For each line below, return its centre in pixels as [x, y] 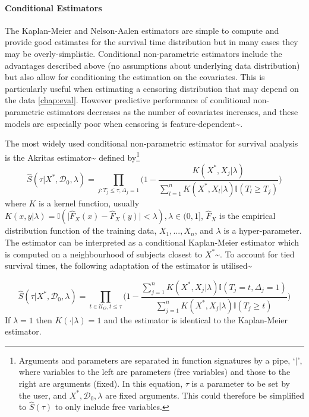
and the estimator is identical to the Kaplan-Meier [196, 319]
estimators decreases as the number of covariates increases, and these [172, 111]
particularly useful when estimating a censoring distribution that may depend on [152, 88]
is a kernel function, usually [89, 203]
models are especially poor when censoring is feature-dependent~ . [124, 123]
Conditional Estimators [53, 7]
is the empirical [247, 216]
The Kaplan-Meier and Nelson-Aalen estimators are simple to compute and [142, 30]
